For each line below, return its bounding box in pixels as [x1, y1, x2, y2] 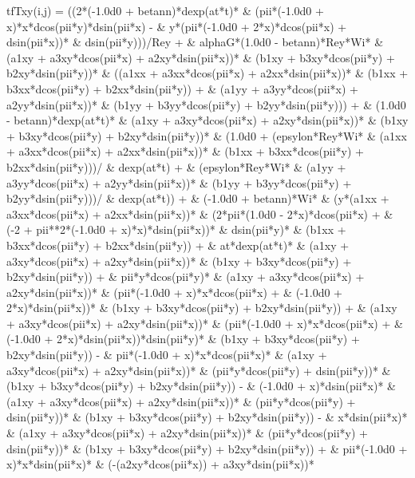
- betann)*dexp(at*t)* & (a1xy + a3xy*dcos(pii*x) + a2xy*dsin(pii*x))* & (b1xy [6, 112, 409, 128]
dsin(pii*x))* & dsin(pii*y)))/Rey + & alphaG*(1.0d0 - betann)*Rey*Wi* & [6, 34, 384, 50]
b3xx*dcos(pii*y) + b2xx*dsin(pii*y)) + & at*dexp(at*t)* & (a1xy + [6, 236, 350, 253]
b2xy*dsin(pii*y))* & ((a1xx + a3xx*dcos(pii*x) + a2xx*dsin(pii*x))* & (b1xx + [6, 65, 409, 81]
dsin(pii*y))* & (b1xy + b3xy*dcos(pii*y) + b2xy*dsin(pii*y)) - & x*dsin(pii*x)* [6, 409, 408, 425]
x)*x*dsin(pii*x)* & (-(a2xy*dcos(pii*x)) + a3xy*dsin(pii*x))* [6, 456, 314, 472]
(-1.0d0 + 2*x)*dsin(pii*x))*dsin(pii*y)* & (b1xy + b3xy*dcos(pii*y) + [6, 330, 360, 347]
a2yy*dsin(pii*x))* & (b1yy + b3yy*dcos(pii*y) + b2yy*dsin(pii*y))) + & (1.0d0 [6, 96, 406, 113]
